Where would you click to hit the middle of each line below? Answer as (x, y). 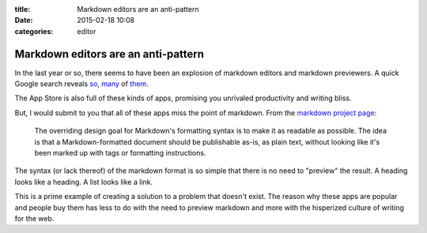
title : (23, 9)
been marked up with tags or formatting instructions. (120, 153)
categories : (34, 31)
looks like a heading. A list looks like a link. (84, 182)
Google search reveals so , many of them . (82, 84)
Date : (24, 21)
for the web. (34, 218)
